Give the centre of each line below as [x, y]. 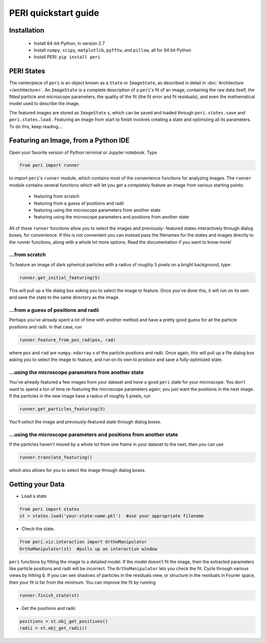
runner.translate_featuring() [56, 457]
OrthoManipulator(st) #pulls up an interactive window [88, 549]
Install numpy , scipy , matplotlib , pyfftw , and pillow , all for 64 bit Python [113, 50]
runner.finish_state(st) [50, 595]
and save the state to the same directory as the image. [64, 297]
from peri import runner [50, 165]
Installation [27, 30]
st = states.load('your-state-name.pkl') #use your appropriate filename [112, 516]
